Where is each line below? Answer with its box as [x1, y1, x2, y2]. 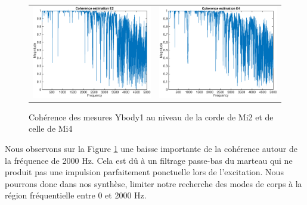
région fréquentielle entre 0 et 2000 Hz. [5, 189, 147, 201]
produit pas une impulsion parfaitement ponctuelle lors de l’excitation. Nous [5, 166, 284, 178]
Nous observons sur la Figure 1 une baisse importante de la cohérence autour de [5, 142, 297, 154]
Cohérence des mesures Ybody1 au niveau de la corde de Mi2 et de [29, 110, 274, 123]
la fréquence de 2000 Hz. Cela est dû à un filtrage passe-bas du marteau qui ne [5, 154, 293, 166]
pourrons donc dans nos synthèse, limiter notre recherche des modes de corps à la [5, 177, 302, 190]
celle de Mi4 [29, 122, 73, 135]
